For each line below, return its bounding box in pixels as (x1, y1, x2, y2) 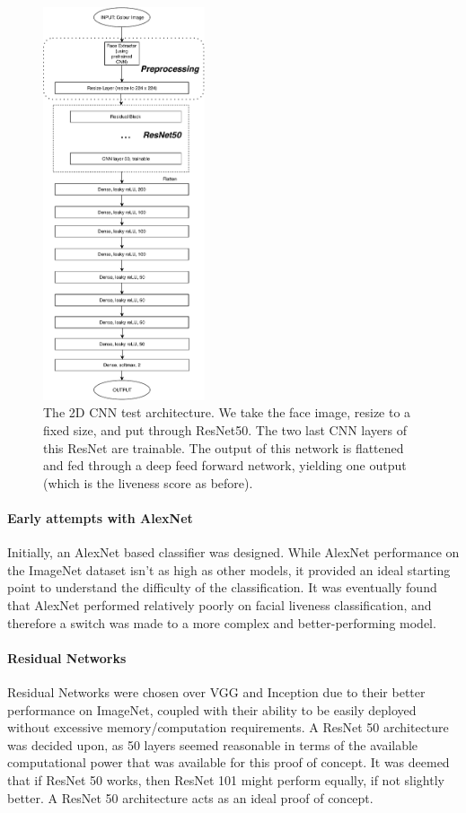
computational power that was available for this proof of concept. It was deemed (7, 753, 450, 772)
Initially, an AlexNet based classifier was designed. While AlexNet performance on (7, 543, 460, 562)
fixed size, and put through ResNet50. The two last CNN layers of (43, 421, 407, 439)
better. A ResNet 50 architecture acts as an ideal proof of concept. (7, 788, 374, 807)
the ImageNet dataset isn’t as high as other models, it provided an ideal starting (7, 560, 451, 579)
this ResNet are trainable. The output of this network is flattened (43, 438, 404, 457)
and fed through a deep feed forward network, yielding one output (43, 456, 407, 475)
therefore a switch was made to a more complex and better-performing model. (7, 613, 436, 632)
